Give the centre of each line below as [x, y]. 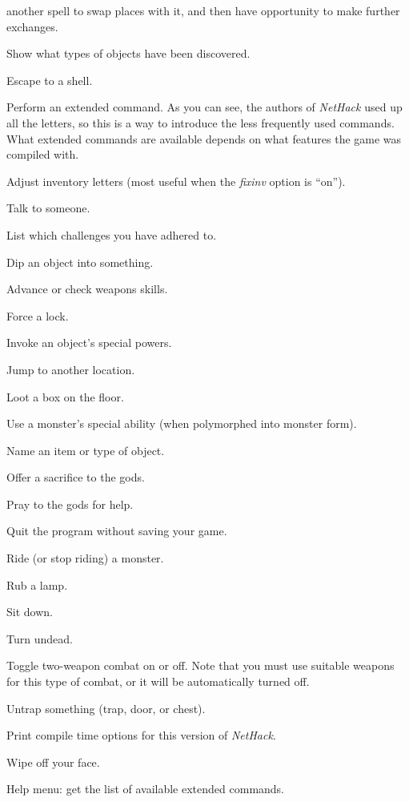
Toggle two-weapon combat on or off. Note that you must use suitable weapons [200, 665]
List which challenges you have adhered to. [112, 234]
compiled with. [43, 154]
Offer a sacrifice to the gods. [76, 477]
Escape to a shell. [50, 80]
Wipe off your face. [53, 762]
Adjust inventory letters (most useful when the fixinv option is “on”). [176, 181]
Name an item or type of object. [86, 450]
